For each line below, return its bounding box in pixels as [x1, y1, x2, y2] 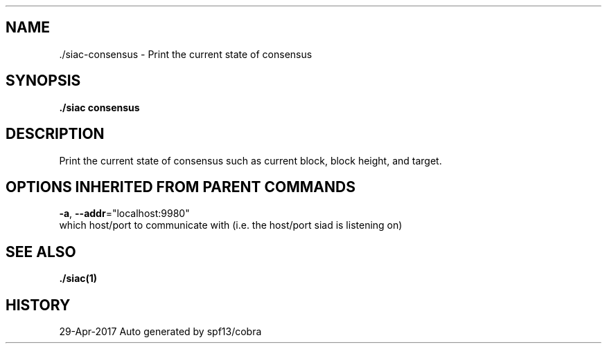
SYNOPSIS [6, 72, 81, 90]
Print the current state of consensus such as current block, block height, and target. [59, 154, 442, 167]
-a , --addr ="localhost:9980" [59, 207, 190, 220]
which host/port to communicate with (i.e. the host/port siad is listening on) [59, 219, 403, 232]
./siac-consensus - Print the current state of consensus [59, 48, 313, 60]
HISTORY [6, 296, 71, 314]
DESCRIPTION [6, 125, 105, 143]
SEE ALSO [6, 243, 76, 261]
